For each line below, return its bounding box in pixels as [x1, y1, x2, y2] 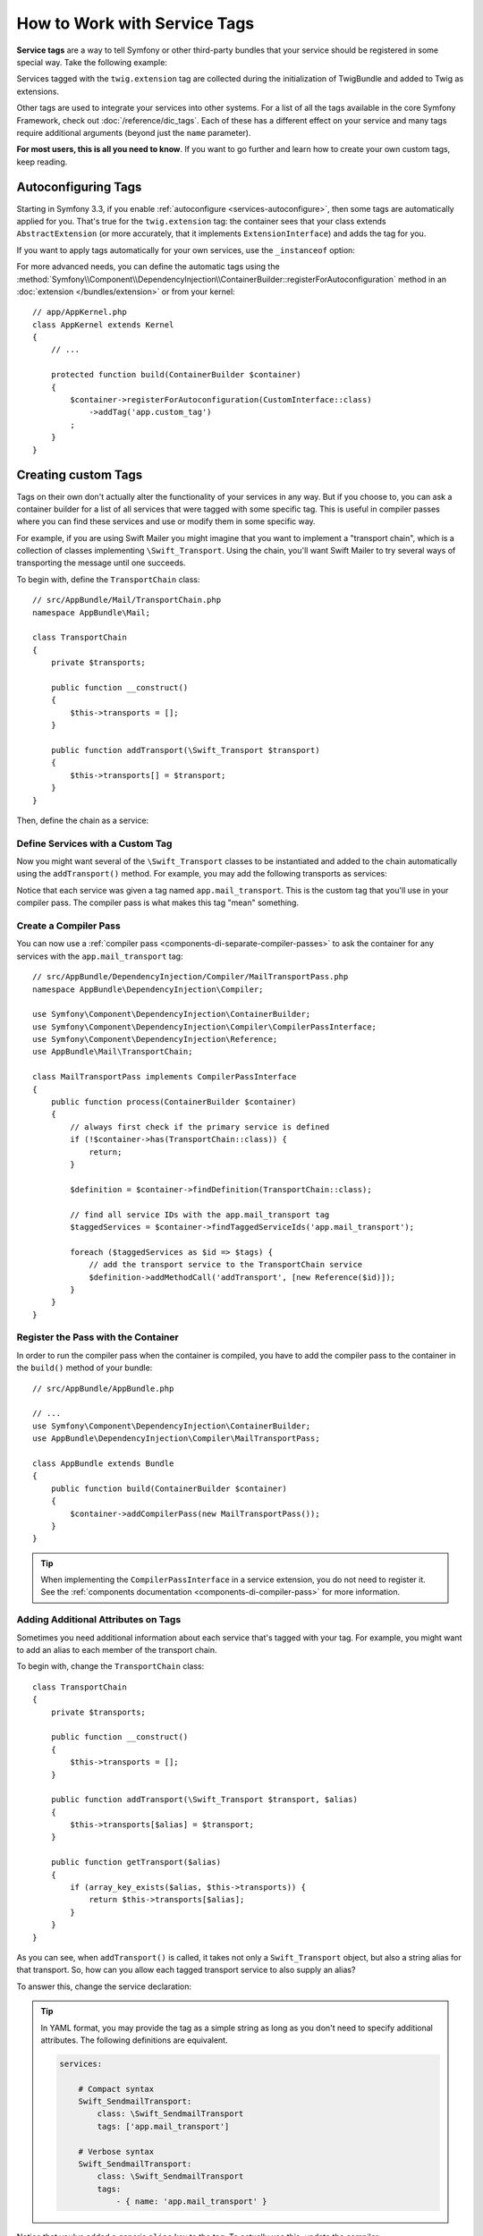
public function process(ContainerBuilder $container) [50, 1097, 297, 1107]
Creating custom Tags [16, 468, 143, 483]
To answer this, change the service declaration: [16, 1981, 192, 1992]
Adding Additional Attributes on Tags [16, 1613, 182, 1626]
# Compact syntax [78, 2084, 155, 2094]
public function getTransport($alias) [50, 1857, 222, 1868]
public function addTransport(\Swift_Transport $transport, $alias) [50, 1794, 358, 1805]
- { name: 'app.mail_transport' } [115, 2197, 267, 2206]
